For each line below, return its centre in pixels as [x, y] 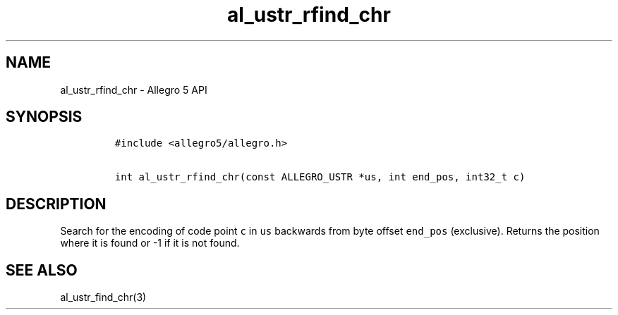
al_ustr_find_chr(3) [103, 297]
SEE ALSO [42, 270]
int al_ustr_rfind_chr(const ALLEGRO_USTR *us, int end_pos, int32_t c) [320, 177]
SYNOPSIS [44, 117]
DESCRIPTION [56, 204]
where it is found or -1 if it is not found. [150, 243]
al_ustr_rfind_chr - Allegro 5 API [134, 89]
